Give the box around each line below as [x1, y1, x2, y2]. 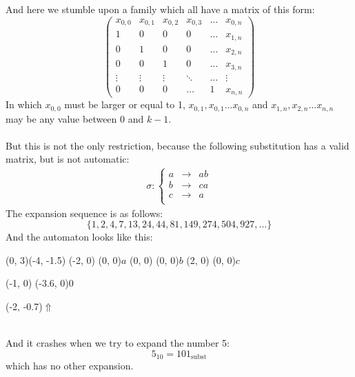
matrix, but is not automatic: [6, 152, 130, 166]
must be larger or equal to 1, [64, 97, 185, 112]
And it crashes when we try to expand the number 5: [6, 336, 230, 350]
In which [6, 97, 42, 112]
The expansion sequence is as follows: [6, 205, 163, 220]
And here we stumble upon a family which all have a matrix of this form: [6, 2, 315, 16]
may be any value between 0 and [6, 111, 144, 125]
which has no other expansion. [6, 358, 134, 373]
